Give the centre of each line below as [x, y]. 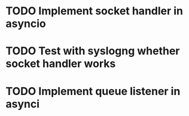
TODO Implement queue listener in [93, 91]
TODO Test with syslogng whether [93, 51]
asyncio [26, 24]
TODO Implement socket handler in [94, 11]
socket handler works [61, 64]
